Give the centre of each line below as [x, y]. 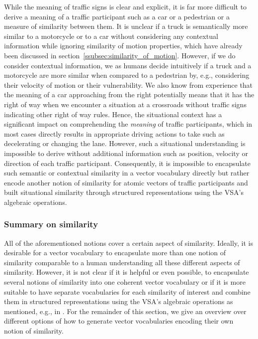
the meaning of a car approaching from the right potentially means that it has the [129, 94]
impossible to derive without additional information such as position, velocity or [126, 153]
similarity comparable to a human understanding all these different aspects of [122, 262]
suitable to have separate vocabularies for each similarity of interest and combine [127, 291]
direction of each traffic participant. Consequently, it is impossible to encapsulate [127, 163]
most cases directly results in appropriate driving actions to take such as [114, 133]
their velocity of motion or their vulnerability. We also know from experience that [129, 85]
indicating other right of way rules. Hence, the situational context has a [113, 114]
